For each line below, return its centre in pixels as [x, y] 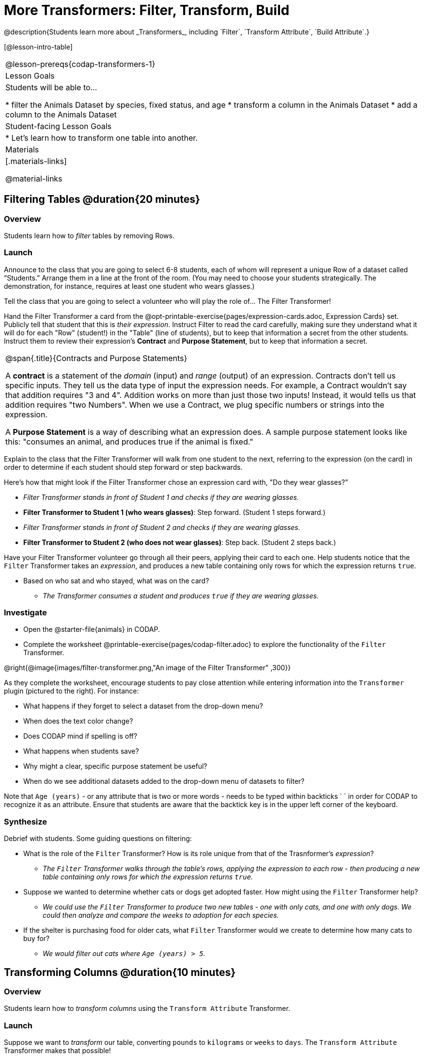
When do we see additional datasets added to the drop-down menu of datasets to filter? [164, 781]
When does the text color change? [78, 721]
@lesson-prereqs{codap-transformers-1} [80, 64]
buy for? [37, 939]
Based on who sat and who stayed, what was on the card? [116, 580]
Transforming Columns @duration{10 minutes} [120, 972]
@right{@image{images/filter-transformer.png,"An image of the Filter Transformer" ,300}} [148, 668]
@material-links [34, 178]
